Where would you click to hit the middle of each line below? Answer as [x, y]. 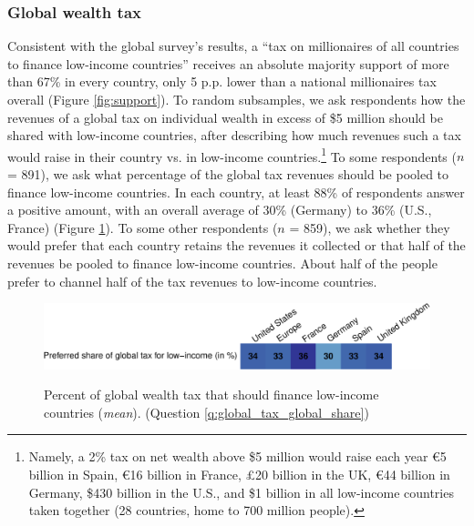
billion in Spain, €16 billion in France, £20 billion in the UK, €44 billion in [239, 475]
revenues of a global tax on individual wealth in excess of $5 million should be [225, 117]
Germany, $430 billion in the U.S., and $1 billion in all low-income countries [241, 492]
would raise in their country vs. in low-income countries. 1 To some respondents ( [232, 155]
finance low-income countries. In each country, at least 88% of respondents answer [236, 192]
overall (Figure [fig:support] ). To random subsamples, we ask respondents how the [237, 99]
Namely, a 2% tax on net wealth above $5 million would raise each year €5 [237, 456]
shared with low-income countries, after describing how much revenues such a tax [234, 135]
